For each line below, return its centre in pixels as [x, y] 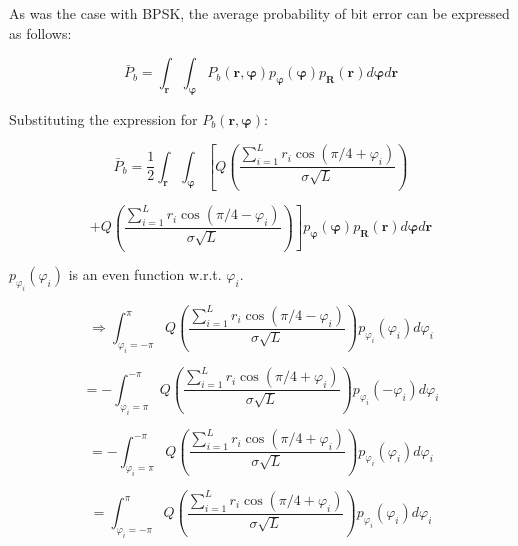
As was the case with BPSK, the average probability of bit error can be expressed [259, 13]
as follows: [40, 32]
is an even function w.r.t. [145, 274]
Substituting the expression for [103, 118]
